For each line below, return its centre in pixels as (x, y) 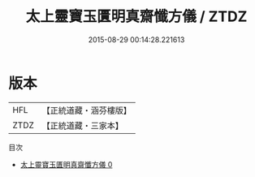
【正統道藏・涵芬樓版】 (87, 110)
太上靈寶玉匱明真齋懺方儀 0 (66, 164)
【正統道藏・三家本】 (83, 125)
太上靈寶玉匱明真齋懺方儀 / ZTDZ (136, 17)
